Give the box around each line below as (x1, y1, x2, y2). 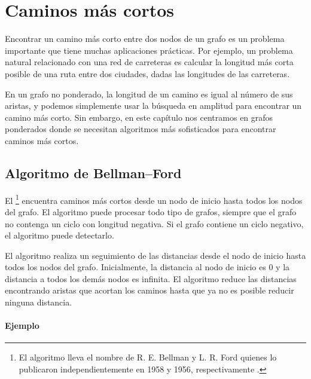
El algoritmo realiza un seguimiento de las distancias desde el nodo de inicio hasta (5, 249, 306, 261)
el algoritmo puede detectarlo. (5, 229, 114, 242)
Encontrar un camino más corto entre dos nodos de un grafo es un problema (5, 32, 285, 45)
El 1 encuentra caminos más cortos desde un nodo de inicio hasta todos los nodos (5, 192, 303, 206)
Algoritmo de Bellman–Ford (5, 163, 182, 182)
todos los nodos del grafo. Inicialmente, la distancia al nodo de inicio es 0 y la (5, 261, 290, 273)
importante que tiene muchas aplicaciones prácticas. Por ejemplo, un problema (5, 44, 293, 56)
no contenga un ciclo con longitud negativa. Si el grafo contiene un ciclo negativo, (5, 217, 304, 230)
